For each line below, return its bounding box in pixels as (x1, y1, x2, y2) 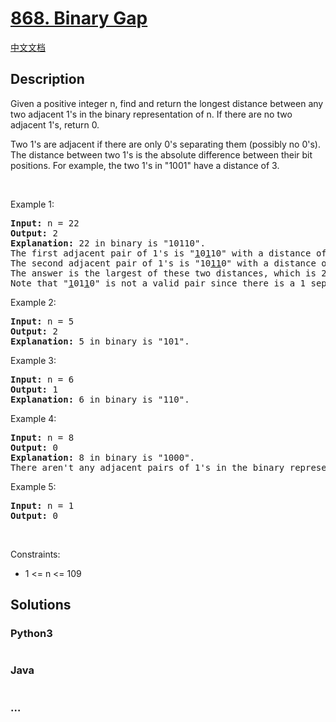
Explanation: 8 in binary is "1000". (10, 452, 196, 463)
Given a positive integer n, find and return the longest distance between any (10, 97, 324, 109)
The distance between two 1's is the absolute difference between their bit (10, 148, 313, 161)
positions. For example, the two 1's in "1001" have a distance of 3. (10, 159, 280, 171)
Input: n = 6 (10, 373, 75, 385)
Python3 (10, 627, 53, 641)
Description (10, 71, 85, 88)
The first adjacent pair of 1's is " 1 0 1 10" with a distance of (10, 247, 327, 259)
